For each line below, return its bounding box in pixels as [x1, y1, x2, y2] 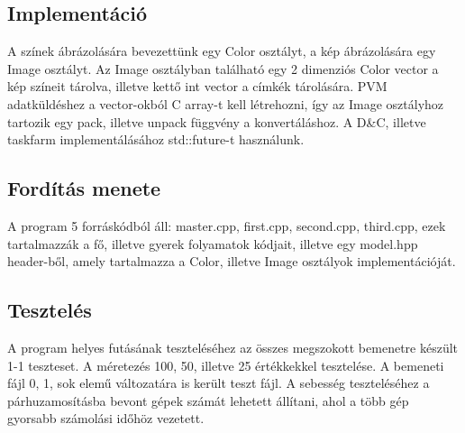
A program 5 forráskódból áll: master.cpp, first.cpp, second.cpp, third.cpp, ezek [7, 216, 446, 235]
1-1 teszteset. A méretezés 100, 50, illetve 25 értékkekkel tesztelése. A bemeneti [7, 355, 444, 374]
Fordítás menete [7, 174, 161, 202]
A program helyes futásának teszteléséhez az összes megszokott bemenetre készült [7, 337, 459, 356]
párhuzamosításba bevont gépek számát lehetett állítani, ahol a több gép [7, 391, 409, 410]
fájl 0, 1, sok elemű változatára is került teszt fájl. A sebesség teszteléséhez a [7, 373, 430, 392]
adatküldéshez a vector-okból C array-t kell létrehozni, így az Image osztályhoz [7, 94, 444, 113]
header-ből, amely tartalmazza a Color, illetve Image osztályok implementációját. [7, 252, 456, 271]
